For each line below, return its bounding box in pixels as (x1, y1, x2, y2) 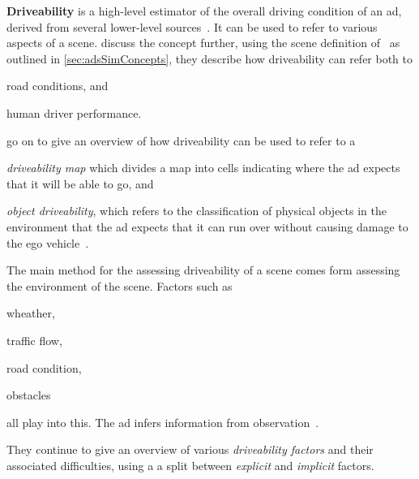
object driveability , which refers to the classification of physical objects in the (6, 202, 387, 219)
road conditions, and (6, 77, 109, 94)
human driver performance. (6, 104, 142, 121)
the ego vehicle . (6, 234, 89, 251)
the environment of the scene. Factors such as (6, 277, 233, 294)
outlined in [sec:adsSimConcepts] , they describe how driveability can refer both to (6, 50, 413, 67)
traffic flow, (6, 331, 62, 348)
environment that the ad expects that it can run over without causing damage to (6, 218, 408, 235)
